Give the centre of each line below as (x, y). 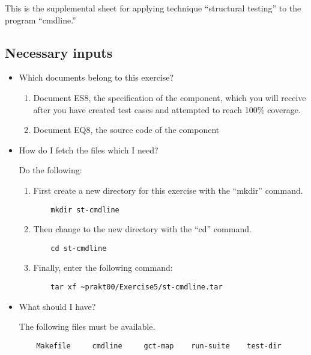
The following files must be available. (87, 326)
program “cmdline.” (41, 20)
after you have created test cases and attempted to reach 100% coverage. (167, 109)
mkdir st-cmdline (85, 210)
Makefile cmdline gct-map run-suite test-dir (159, 346)
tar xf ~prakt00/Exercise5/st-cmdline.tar (137, 287)
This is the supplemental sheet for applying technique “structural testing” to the (153, 8)
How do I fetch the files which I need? (89, 150)
